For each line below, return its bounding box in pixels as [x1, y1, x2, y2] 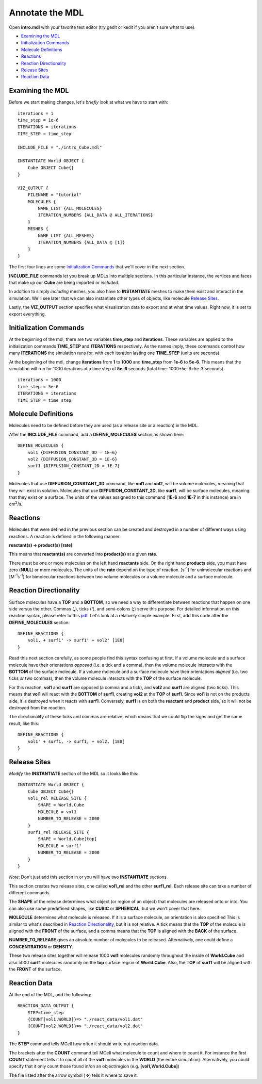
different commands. [9, 890, 51, 896]
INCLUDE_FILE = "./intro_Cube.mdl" [17, 145, 102, 150]
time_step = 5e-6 [17, 384, 59, 389]
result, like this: [9, 721, 39, 726]
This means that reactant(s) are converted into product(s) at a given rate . [9, 551, 158, 557]
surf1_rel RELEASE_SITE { [27, 829, 90, 835]
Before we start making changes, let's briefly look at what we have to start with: [9, 99, 168, 105]
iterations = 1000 [17, 377, 62, 383]
